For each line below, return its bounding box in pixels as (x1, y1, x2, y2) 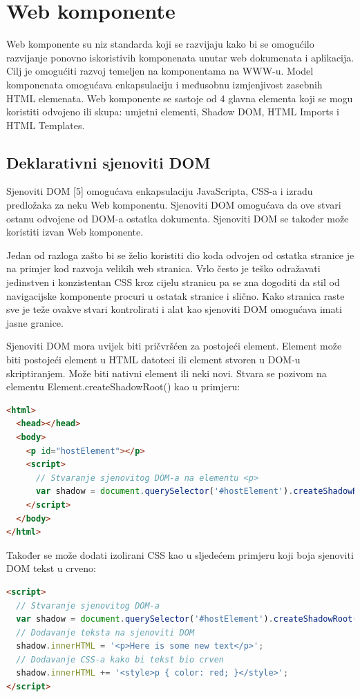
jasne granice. (6, 315, 64, 330)
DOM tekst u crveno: (6, 561, 96, 575)
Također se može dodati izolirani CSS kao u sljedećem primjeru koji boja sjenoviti (6, 547, 354, 562)
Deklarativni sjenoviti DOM (6, 151, 211, 173)
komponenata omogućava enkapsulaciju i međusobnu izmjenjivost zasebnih (6, 77, 323, 91)
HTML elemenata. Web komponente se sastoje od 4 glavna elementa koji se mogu (6, 90, 353, 105)
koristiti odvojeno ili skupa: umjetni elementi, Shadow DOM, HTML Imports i (6, 104, 339, 119)
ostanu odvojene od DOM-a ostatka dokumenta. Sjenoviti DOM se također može (6, 211, 349, 225)
